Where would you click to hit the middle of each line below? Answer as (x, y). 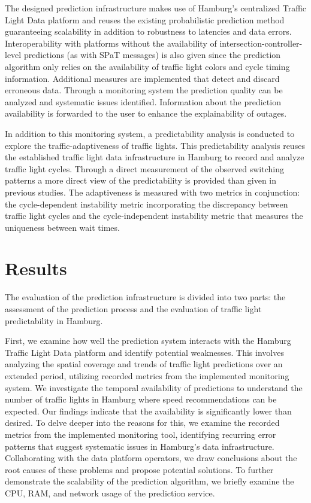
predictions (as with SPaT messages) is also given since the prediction (152, 55)
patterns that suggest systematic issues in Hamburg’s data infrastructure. (140, 446)
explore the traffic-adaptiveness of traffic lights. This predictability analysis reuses (155, 145)
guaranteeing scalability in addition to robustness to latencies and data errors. (148, 31)
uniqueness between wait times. (62, 227)
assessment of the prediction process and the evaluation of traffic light (133, 309)
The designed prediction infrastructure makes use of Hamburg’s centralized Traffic (156, 8)
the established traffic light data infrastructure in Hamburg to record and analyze (155, 157)
